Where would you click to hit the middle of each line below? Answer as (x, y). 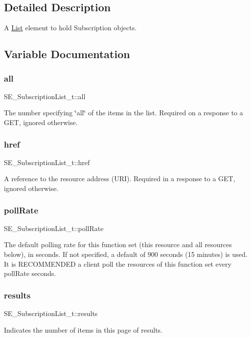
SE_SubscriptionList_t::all (45, 96)
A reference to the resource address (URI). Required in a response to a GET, (120, 179)
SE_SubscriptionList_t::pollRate (54, 228)
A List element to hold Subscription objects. (70, 28)
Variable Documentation (67, 54)
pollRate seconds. (30, 273)
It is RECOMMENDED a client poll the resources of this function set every (118, 264)
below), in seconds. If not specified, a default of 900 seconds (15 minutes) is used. (126, 254)
